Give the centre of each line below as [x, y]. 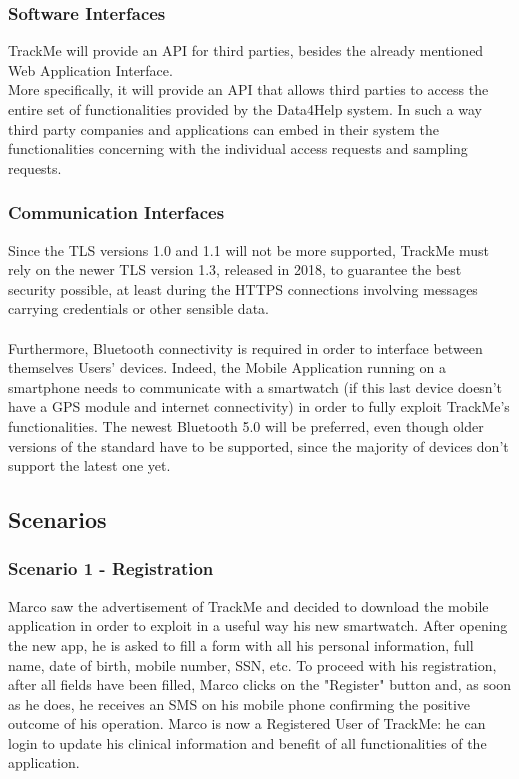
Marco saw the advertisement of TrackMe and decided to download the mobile [248, 605]
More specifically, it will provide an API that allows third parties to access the [248, 89]
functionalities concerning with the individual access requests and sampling [238, 148]
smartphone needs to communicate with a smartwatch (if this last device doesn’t [255, 386]
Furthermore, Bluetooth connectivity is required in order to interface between [245, 347]
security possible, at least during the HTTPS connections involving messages [243, 288]
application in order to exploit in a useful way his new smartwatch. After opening [258, 625]
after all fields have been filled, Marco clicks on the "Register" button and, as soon [260, 684]
